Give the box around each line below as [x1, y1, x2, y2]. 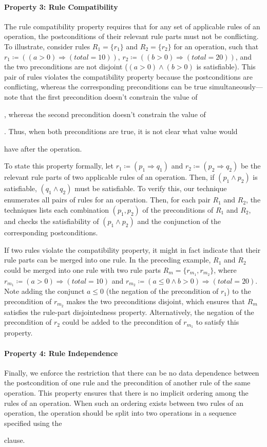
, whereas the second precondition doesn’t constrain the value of [4, 108, 206, 119]
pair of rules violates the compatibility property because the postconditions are [4, 71, 253, 82]
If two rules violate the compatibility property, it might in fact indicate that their [4, 244, 261, 255]
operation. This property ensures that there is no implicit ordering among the [4, 387, 249, 398]
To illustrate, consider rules [4, 41, 90, 51]
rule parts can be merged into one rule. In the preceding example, [4, 254, 211, 265]
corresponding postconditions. [4, 227, 98, 237]
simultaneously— [209, 81, 263, 92]
